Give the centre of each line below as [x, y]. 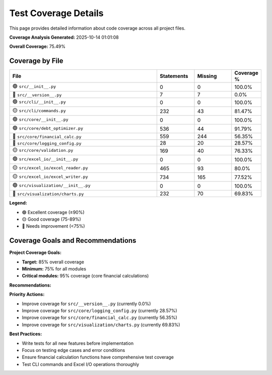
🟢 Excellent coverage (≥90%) [53, 212]
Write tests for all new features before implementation [78, 343]
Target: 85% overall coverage [53, 262]
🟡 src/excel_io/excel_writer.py [50, 176]
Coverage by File [36, 61]
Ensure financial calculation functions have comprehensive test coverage [98, 357]
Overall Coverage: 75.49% [37, 46]
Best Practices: [26, 334]
